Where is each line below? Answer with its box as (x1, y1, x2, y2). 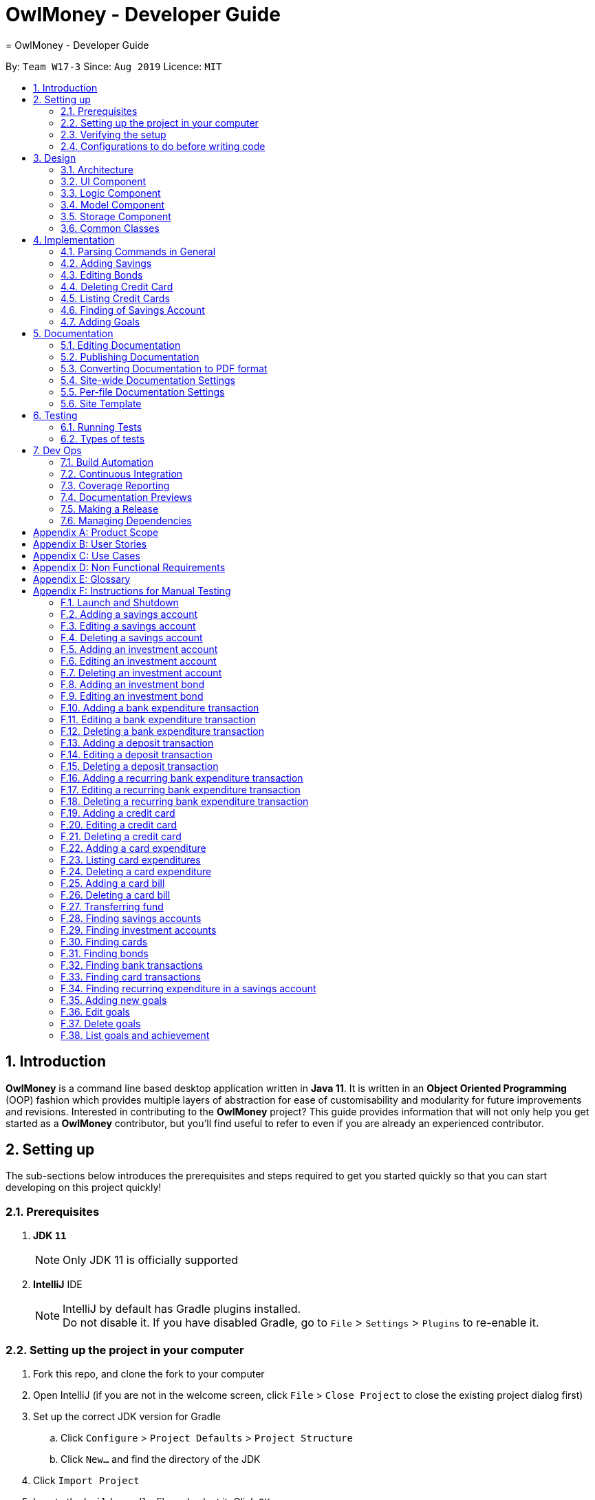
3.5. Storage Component (61, 210, 171, 222)
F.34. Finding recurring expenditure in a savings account (61, 982, 316, 994)
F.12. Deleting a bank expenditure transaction (61, 725, 264, 737)
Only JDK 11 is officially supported (63, 1253, 239, 1267)
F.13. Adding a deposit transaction (61, 736, 214, 749)
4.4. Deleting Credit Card (61, 280, 173, 292)
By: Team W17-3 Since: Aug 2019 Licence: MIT (6, 60, 222, 72)
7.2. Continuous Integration (61, 467, 183, 480)
